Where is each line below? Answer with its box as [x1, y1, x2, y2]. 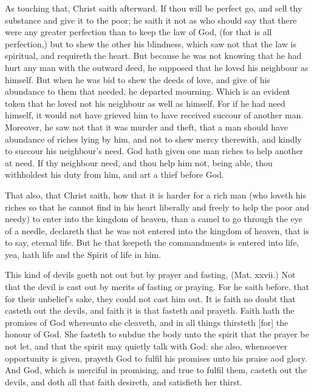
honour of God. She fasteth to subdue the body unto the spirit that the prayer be [5, 328, 309, 340]
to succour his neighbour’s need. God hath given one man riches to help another [5, 144, 304, 157]
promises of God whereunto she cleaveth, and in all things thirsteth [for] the [5, 316, 288, 328]
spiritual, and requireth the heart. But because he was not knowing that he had [5, 49, 302, 62]
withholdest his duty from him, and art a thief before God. [5, 168, 224, 181]
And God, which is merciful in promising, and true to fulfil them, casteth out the [5, 363, 307, 376]
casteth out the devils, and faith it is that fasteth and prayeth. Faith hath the [5, 304, 295, 317]
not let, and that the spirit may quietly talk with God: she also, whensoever [5, 340, 288, 353]
